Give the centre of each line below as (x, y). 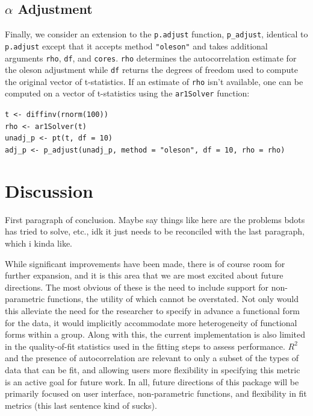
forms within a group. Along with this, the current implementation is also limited (155, 334)
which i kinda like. (39, 243)
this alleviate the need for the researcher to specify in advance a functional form (153, 311)
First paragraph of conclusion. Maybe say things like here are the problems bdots (155, 219)
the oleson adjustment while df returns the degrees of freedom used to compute (151, 70)
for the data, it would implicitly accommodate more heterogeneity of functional (151, 322)
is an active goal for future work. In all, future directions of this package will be (152, 381)
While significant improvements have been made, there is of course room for (145, 263)
